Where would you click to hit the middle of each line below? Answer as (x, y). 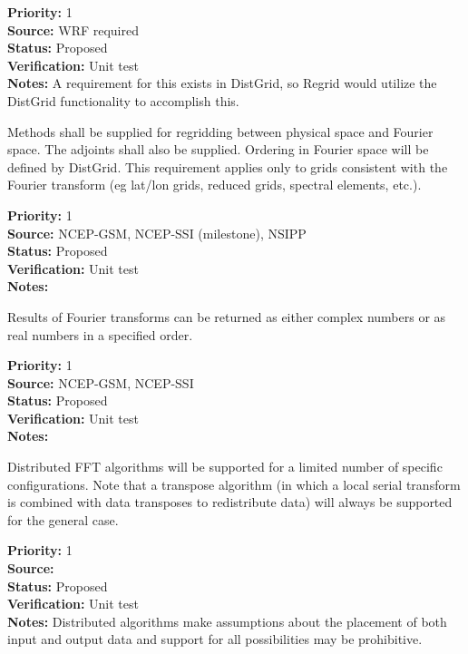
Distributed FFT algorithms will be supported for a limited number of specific (225, 467)
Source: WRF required (73, 29)
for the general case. (63, 519)
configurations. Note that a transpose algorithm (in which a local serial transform (234, 484)
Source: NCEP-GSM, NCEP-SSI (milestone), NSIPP (157, 233)
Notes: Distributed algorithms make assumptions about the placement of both (227, 621)
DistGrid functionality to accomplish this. (123, 100)
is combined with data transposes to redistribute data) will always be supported (230, 502)
